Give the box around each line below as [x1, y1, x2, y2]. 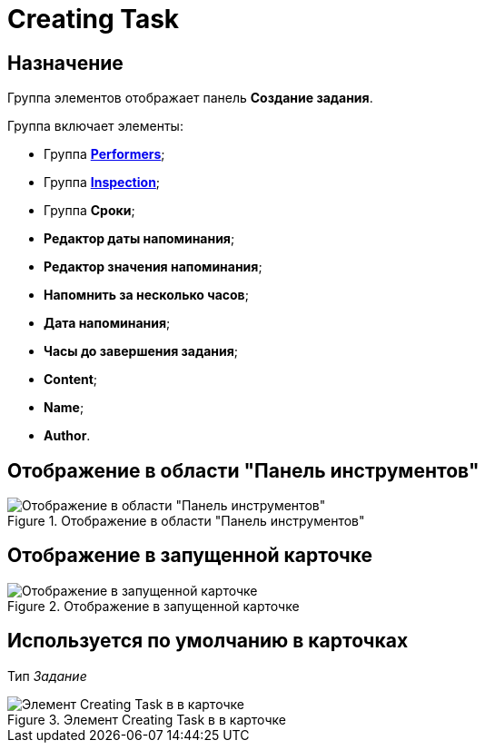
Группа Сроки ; [44, 202, 135, 219]
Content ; [44, 371, 98, 388]
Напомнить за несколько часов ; [44, 287, 249, 303]
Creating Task [7, 4, 180, 35]
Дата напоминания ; [44, 315, 171, 331]
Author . [44, 428, 91, 444]
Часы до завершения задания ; [44, 343, 239, 360]
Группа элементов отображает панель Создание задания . [7, 90, 373, 106]
